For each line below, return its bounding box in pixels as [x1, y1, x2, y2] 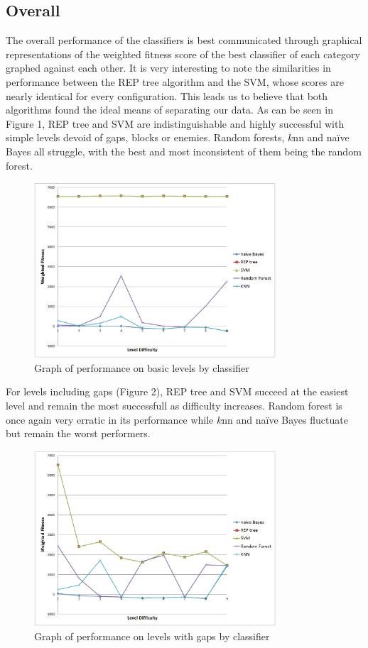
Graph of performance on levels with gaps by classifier [34, 628, 270, 643]
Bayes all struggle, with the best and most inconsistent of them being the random [6, 143, 362, 158]
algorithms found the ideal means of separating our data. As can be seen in [6, 102, 333, 117]
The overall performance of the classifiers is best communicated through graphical [6, 33, 362, 48]
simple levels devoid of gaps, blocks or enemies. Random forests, [6, 130, 285, 145]
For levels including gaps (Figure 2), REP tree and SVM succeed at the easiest [6, 384, 349, 399]
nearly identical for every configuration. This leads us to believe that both [6, 88, 328, 103]
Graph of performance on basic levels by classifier [34, 360, 249, 375]
